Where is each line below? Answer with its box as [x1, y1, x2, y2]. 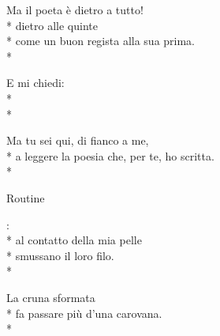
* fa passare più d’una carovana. [6, 304, 162, 321]
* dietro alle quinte [6, 17, 98, 33]
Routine [6, 189, 45, 206]
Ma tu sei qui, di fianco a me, [6, 132, 149, 149]
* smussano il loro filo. [6, 247, 114, 263]
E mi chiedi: [6, 74, 65, 91]
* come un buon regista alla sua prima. [6, 32, 196, 49]
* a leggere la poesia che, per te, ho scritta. [6, 147, 214, 164]
